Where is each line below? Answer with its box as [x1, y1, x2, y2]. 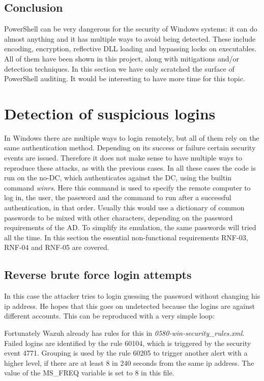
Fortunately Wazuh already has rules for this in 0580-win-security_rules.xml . [4, 328, 245, 338]
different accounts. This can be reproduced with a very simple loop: [4, 310, 215, 321]
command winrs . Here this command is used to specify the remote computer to [4, 182, 251, 193]
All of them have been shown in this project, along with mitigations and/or [4, 53, 239, 63]
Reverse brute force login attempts [4, 267, 192, 282]
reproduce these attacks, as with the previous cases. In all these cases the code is [4, 162, 256, 173]
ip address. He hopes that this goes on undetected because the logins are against [4, 300, 255, 311]
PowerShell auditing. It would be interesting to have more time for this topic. [4, 73, 245, 84]
